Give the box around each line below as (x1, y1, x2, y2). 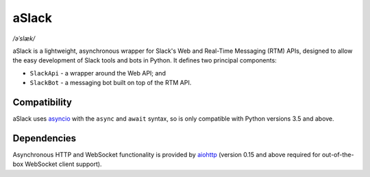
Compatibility (12, 96, 72, 108)
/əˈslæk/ (12, 34, 36, 43)
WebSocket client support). (25, 160, 102, 168)
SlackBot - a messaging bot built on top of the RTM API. (29, 79, 192, 87)
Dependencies (12, 132, 77, 144)
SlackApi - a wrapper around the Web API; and (29, 69, 166, 77)
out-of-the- (321, 150, 354, 158)
